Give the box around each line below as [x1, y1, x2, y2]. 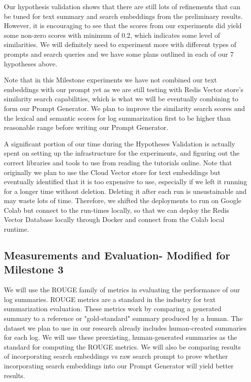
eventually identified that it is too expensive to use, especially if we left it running [4, 176, 247, 187]
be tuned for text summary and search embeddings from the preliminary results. [4, 11, 243, 21]
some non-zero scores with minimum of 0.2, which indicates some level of [4, 30, 220, 40]
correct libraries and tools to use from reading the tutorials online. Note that [4, 157, 232, 167]
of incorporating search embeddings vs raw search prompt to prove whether [4, 351, 228, 361]
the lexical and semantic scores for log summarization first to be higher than [4, 112, 231, 123]
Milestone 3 [4, 262, 63, 277]
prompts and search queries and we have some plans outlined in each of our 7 [4, 48, 234, 59]
